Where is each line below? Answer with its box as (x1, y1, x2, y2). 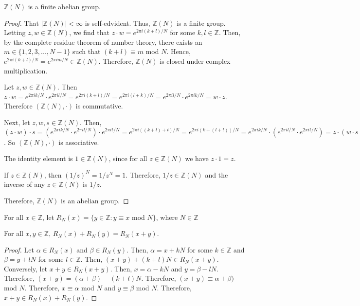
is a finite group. (177, 18, 226, 28)
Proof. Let (4, 244, 34, 254)
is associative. (58, 137, 99, 147)
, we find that (69, 27, 109, 37)
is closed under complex (160, 55, 231, 66)
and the (205, 169, 228, 180)
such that (72, 46, 101, 56)
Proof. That (4, 18, 39, 28)
